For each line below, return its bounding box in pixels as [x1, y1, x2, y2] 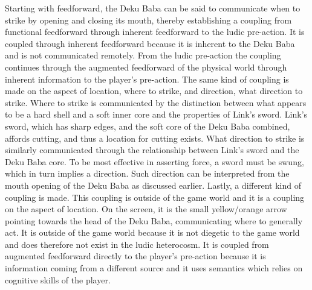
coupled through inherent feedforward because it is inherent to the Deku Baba [5, 37, 295, 49]
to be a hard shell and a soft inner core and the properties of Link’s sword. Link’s [5, 108, 308, 121]
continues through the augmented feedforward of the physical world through [5, 60, 287, 73]
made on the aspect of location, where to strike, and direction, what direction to [5, 84, 303, 97]
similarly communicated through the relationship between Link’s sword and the [5, 143, 299, 156]
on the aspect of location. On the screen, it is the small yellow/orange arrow [5, 203, 287, 215]
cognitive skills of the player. [5, 273, 111, 286]
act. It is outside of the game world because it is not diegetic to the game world [5, 226, 300, 239]
